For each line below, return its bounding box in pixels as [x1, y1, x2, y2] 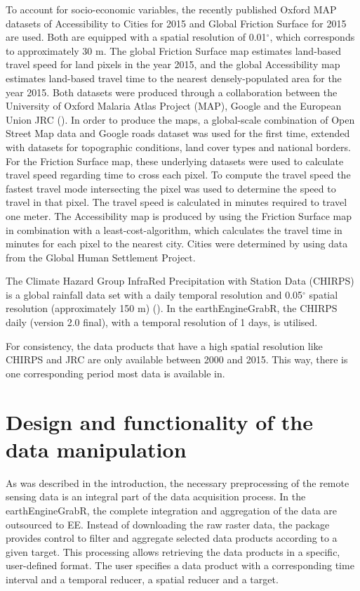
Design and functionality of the [6, 407, 314, 436]
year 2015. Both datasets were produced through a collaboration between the [6, 84, 338, 99]
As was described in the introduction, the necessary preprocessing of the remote [6, 475, 349, 490]
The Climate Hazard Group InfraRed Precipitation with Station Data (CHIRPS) [6, 273, 354, 288]
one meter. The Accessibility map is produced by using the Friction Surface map [6, 208, 352, 223]
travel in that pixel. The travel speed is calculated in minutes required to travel [6, 195, 347, 209]
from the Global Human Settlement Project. [6, 249, 196, 264]
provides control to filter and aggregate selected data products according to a [6, 531, 338, 545]
